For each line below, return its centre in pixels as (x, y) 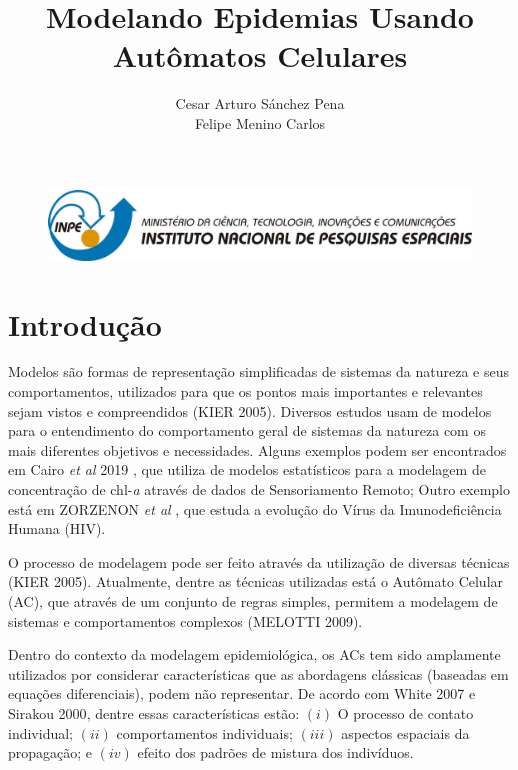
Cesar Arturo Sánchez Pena (260, 103)
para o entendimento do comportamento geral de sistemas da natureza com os (247, 430)
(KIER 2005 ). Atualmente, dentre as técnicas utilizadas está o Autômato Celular (256, 581)
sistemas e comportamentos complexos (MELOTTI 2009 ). (185, 620)
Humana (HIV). (57, 528)
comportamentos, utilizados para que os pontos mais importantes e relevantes (245, 391)
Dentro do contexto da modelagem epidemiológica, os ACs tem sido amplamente (254, 654)
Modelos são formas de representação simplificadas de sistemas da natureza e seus (259, 371)
